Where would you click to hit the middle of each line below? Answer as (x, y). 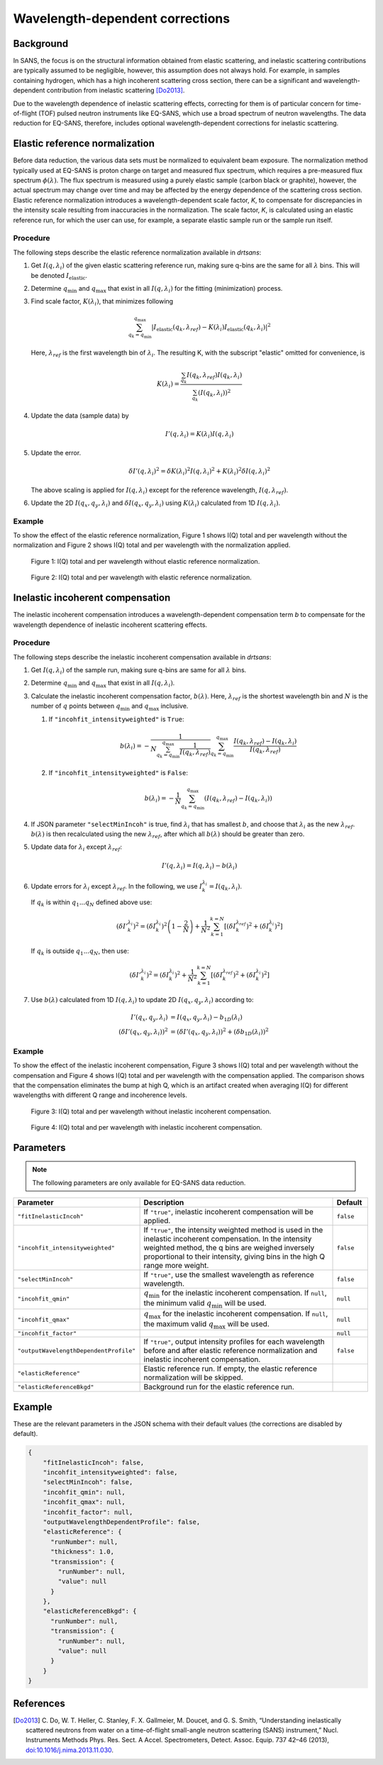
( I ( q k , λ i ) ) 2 (214, 393)
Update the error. (56, 452)
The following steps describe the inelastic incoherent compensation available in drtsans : (142, 657)
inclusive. (174, 706)
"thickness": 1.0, (83, 1552)
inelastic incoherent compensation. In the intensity (228, 1239)
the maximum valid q (179, 1324)
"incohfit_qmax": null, (84, 1502)
